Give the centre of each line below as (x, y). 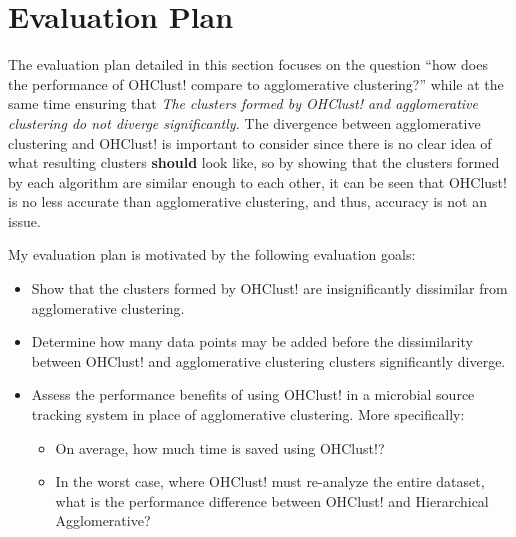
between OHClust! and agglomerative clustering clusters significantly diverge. (268, 360)
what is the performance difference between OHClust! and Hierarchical (272, 500)
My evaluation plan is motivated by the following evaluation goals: (212, 254)
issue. (24, 220)
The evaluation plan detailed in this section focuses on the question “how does (248, 64)
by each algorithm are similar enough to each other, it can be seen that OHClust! (257, 181)
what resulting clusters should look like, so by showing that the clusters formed (254, 162)
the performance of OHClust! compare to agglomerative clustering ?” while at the (256, 83)
